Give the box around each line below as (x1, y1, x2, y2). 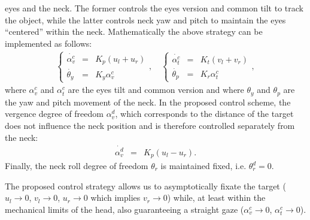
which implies (90, 191, 141, 204)
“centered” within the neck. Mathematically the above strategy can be (5, 25, 263, 38)
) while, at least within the (167, 191, 266, 204)
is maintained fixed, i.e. (160, 159, 247, 172)
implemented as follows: (5, 37, 92, 49)
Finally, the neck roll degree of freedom (5, 159, 148, 172)
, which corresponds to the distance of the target (115, 107, 294, 120)
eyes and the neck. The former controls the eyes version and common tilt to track (5, 2, 303, 14)
